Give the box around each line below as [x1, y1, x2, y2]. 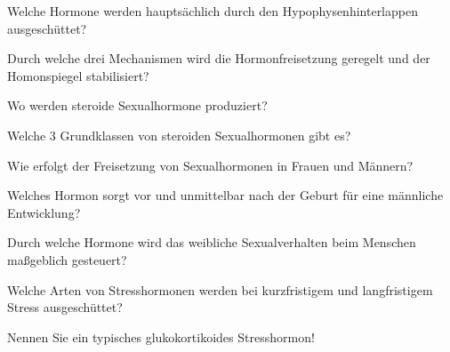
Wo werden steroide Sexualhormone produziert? [7, 96, 268, 115]
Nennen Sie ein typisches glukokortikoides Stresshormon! [7, 327, 315, 346]
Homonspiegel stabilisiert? [7, 66, 149, 84]
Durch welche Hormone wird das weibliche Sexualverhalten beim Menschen [7, 233, 416, 252]
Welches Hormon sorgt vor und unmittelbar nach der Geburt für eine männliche [7, 186, 444, 204]
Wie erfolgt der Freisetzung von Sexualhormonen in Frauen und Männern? [7, 156, 414, 174]
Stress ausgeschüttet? [7, 298, 123, 316]
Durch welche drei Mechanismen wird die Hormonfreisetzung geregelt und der [7, 49, 430, 68]
